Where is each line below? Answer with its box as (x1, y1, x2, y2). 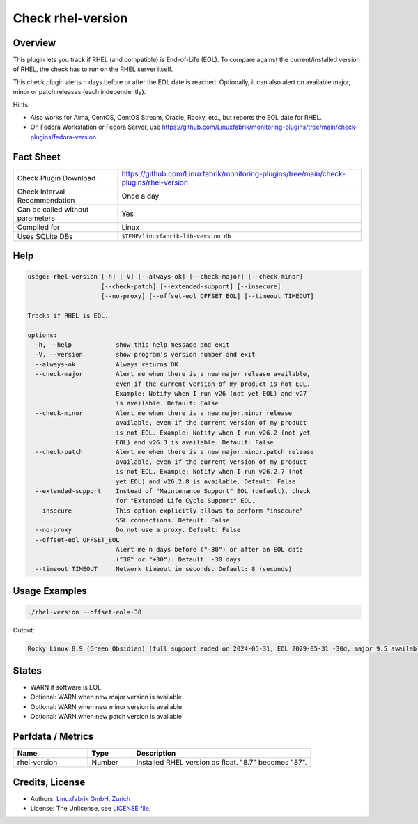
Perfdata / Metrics (13, 731, 94, 743)
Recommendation (17, 195, 75, 205)
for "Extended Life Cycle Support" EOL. (115, 497, 256, 505)
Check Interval (17, 187, 65, 196)
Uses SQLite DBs (17, 231, 73, 241)
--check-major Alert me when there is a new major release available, (35, 370, 311, 378)
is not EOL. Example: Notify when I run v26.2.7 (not (115, 467, 303, 476)
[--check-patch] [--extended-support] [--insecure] (101, 282, 281, 290)
